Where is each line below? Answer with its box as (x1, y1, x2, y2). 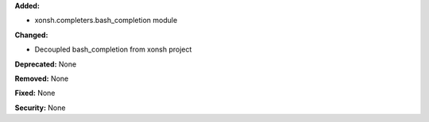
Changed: (14, 30, 48, 40)
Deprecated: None (14, 59, 77, 69)
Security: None (14, 103, 66, 112)
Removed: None (14, 74, 69, 83)
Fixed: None (14, 88, 56, 98)
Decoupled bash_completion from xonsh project (34, 44, 192, 55)
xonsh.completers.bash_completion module (34, 16, 178, 25)
